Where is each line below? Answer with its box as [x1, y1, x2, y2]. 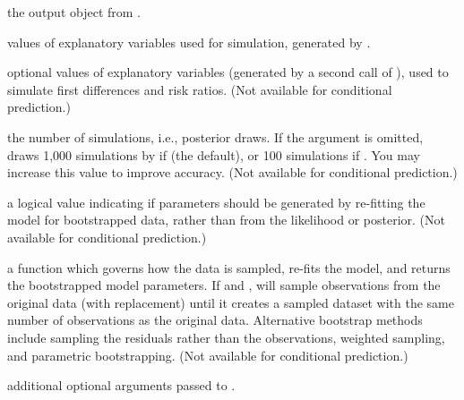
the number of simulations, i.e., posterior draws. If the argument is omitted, [7, 127, 424, 146]
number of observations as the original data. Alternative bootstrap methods [7, 311, 423, 329]
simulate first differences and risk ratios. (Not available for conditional [7, 80, 392, 98]
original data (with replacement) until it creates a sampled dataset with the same [7, 293, 454, 311]
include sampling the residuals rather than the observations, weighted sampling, [7, 328, 445, 346]
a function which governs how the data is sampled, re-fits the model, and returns [7, 258, 451, 277]
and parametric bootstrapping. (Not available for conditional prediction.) [7, 345, 408, 364]
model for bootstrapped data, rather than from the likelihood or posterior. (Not [7, 210, 445, 229]
